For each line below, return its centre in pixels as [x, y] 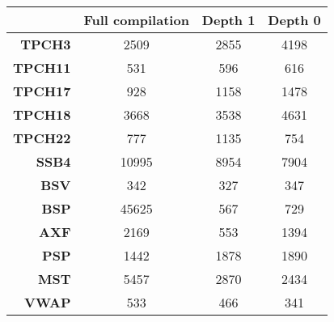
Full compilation [136, 20]
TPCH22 [42, 138]
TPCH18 [42, 114]
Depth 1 [228, 20]
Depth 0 [294, 20]
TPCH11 [42, 68]
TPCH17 [42, 91]
